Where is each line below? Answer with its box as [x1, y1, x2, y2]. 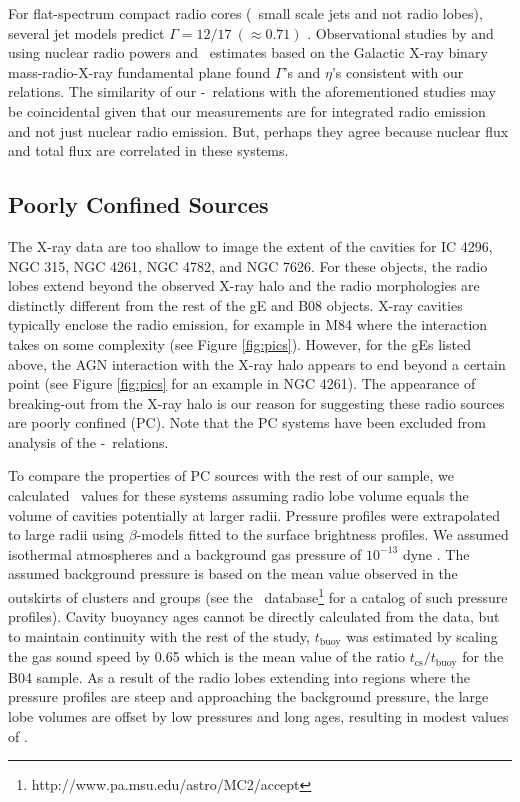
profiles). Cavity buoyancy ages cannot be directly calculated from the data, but [8, 606, 500, 627]
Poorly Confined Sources [8, 189, 269, 220]
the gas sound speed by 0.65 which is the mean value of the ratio [8, 646, 405, 667]
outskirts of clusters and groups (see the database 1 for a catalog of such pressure [8, 584, 508, 607]
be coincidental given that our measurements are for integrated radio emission [8, 100, 486, 121]
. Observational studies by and [307, 22, 494, 43]
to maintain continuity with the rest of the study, [8, 625, 310, 646]
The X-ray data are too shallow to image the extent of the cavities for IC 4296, [8, 235, 493, 256]
